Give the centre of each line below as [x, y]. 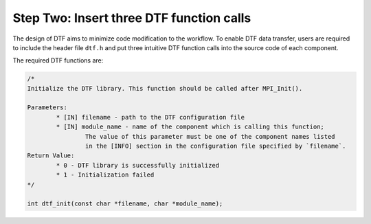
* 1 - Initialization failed [105, 175]
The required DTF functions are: [58, 60]
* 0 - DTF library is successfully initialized [138, 165]
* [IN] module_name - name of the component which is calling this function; [190, 127]
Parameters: [47, 108]
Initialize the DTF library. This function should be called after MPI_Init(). [165, 88]
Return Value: [51, 156]
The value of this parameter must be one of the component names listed [210, 136]
